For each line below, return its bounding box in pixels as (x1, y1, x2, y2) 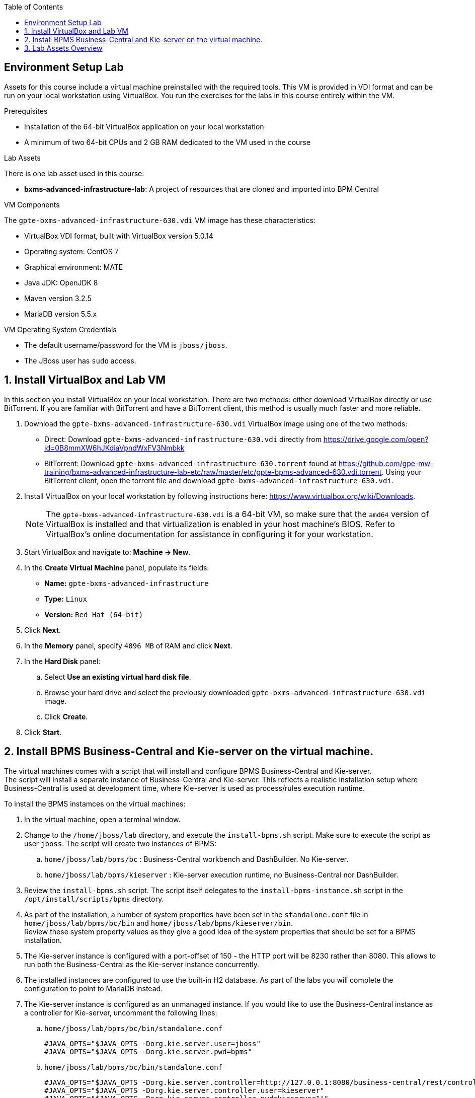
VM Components (4, 200, 60, 209)
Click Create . (44, 712, 88, 721)
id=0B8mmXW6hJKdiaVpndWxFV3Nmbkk (44, 443, 185, 452)
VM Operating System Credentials (4, 325, 117, 334)
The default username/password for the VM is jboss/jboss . (24, 340, 227, 349)
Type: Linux (44, 594, 87, 603)
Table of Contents (4, 3, 63, 11)
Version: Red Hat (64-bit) (44, 610, 143, 619)
